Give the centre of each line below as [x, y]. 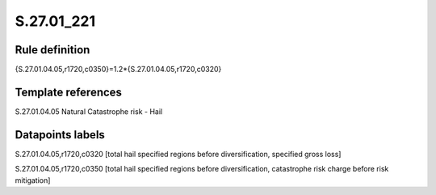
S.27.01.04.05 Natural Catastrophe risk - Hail [89, 111]
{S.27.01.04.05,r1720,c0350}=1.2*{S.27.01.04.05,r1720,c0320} [118, 70]
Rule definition [52, 50]
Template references [69, 92]
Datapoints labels [60, 135]
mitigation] [33, 180]
